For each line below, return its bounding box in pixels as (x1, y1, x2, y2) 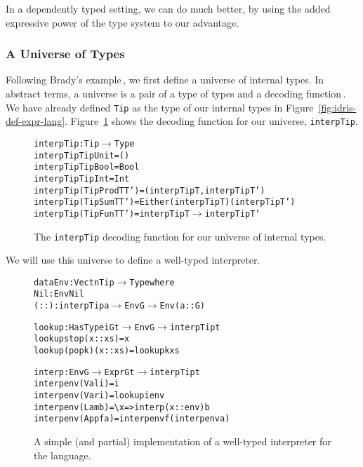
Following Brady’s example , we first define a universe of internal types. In (6, 72, 324, 87)
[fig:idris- (318, 100, 357, 114)
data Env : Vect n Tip (34, 277, 114, 287)
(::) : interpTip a (34, 301, 110, 311)
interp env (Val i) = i (34, 379, 119, 389)
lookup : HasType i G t (34, 322, 119, 332)
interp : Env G (34, 367, 89, 377)
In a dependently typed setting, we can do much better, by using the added (6, 1, 331, 15)
